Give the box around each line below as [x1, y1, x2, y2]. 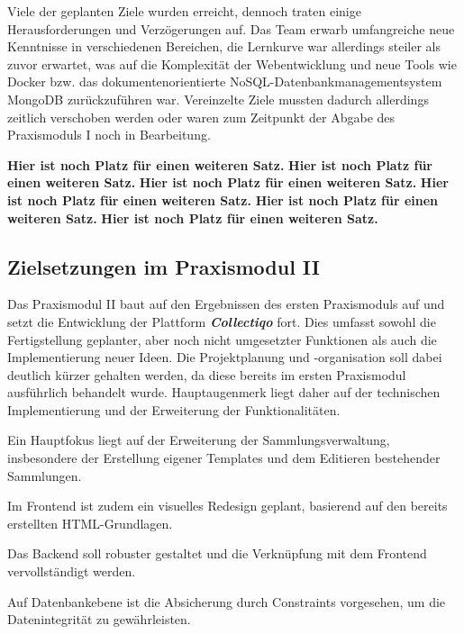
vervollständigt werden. [7, 562, 136, 581]
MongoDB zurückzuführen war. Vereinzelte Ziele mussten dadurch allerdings [7, 89, 429, 108]
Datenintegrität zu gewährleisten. [7, 610, 191, 629]
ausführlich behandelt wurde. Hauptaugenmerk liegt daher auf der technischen [7, 383, 441, 402]
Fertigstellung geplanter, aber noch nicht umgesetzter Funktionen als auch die [7, 330, 437, 349]
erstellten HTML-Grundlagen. [7, 513, 173, 532]
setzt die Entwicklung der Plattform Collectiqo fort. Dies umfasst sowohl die [7, 312, 436, 331]
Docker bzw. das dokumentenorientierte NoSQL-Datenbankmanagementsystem [7, 72, 442, 91]
